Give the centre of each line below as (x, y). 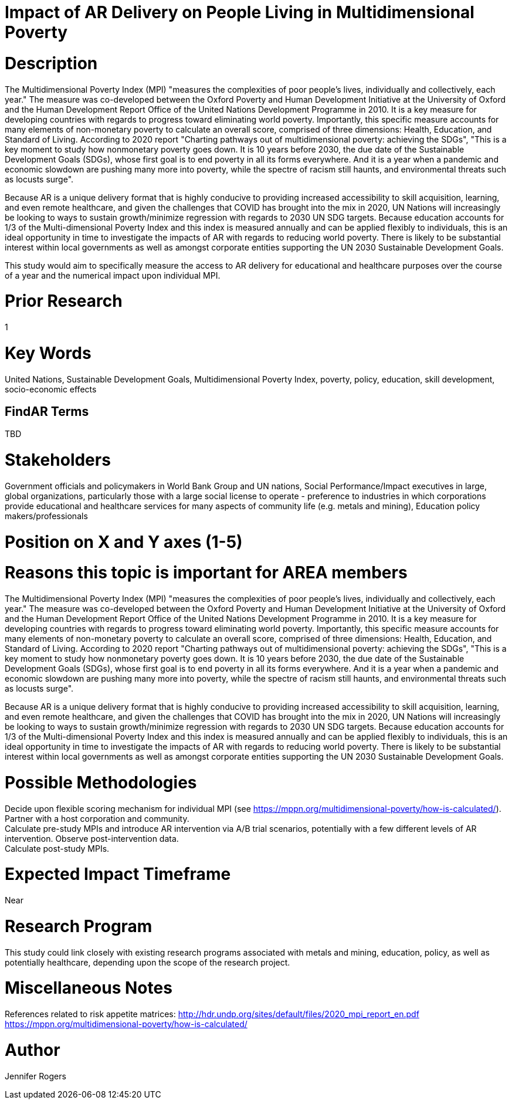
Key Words (48, 353)
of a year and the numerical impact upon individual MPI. (113, 275)
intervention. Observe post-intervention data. (92, 838)
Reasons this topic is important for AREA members (206, 573)
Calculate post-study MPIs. (57, 848)
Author (33, 1050)
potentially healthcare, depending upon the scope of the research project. (148, 962)
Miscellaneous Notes (89, 988)
